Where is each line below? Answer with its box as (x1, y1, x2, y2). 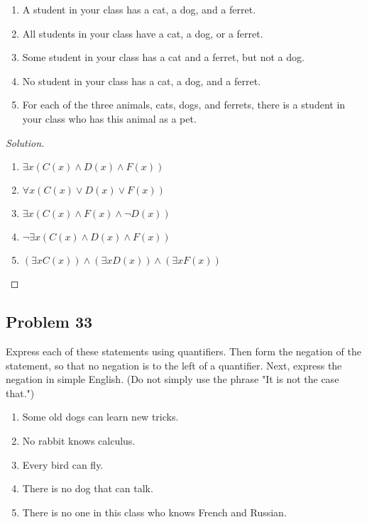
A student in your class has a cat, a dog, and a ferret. (22, 2, 256, 16)
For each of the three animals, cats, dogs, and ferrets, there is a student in (22, 97, 346, 112)
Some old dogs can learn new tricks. (22, 409, 179, 424)
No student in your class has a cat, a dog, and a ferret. (22, 73, 261, 88)
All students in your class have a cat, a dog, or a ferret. (22, 26, 263, 40)
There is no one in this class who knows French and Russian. (22, 504, 287, 519)
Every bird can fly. (22, 457, 104, 472)
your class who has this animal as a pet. (22, 111, 197, 126)
